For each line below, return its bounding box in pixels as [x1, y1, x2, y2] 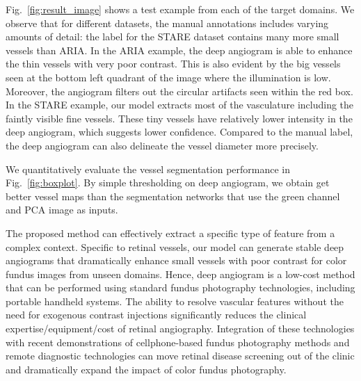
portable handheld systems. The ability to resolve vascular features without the [6, 293, 344, 308]
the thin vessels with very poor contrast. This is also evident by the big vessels [6, 56, 341, 71]
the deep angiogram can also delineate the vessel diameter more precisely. [6, 138, 319, 152]
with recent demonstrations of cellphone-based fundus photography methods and [6, 334, 350, 349]
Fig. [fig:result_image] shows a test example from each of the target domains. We [6, 2, 355, 16]
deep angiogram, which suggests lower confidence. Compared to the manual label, [6, 124, 353, 139]
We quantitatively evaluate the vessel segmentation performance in [6, 161, 291, 176]
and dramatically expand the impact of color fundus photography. [6, 362, 287, 376]
